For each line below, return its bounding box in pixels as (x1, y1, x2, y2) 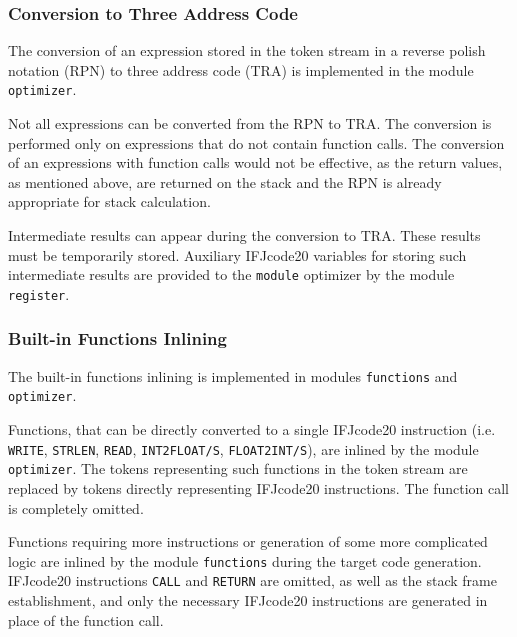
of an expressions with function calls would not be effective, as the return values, (8, 152, 503, 173)
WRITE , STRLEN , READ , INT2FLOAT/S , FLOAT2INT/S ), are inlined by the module (8, 438, 479, 459)
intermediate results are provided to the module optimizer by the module (8, 264, 455, 285)
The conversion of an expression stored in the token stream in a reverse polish (8, 40, 486, 61)
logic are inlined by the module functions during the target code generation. (8, 550, 482, 571)
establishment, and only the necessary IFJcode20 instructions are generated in (8, 590, 488, 611)
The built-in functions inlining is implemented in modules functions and (8, 365, 458, 386)
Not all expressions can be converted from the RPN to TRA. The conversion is (8, 113, 492, 134)
